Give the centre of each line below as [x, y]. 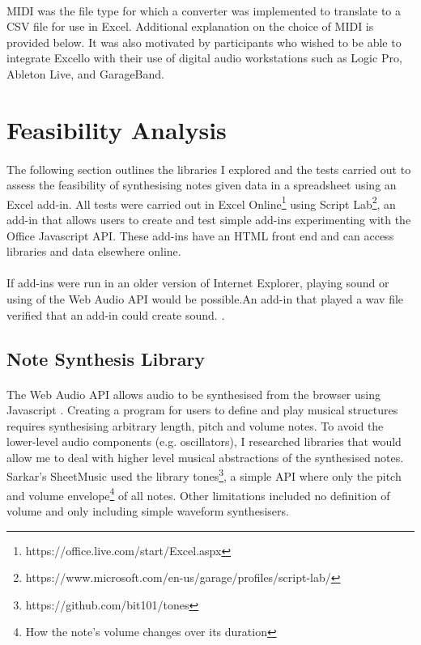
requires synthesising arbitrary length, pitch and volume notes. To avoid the [195, 425]
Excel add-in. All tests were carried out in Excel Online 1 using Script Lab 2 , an [201, 202]
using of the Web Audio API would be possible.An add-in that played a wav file [205, 298]
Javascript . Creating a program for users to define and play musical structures [202, 410]
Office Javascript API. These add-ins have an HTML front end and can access [200, 235]
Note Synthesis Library [106, 358]
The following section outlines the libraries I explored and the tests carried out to [209, 169]
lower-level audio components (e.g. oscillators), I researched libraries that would [204, 441]
